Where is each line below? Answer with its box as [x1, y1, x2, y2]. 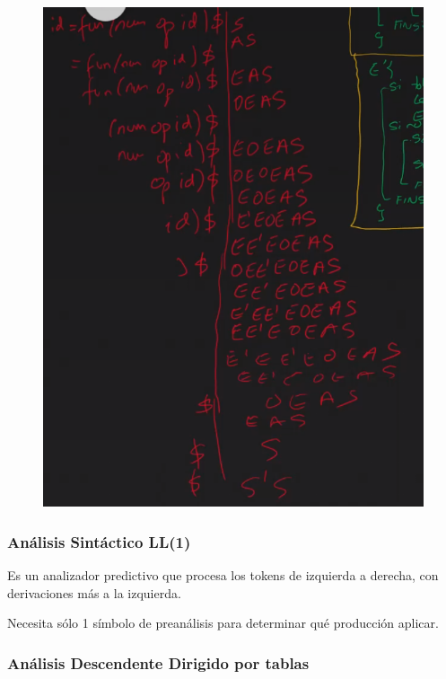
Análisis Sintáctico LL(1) [7, 530, 191, 552]
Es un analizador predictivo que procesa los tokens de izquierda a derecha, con [7, 566, 439, 585]
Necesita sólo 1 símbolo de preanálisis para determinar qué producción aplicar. [7, 613, 439, 632]
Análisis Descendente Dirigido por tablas [7, 651, 310, 674]
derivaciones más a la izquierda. [7, 583, 181, 602]
